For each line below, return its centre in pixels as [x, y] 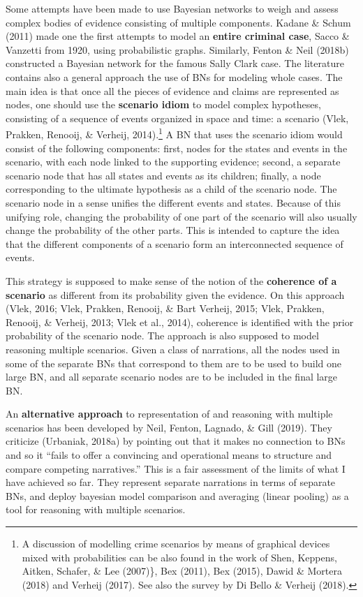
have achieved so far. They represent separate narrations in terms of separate [171, 482]
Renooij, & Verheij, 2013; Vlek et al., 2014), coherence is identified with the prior [180, 322]
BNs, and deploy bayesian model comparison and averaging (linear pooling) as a [177, 495]
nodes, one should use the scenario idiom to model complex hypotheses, [163, 104]
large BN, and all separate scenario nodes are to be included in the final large [172, 377]
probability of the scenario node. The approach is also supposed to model [162, 336]
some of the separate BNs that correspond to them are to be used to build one [173, 363]
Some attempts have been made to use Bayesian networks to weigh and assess [172, 8]
